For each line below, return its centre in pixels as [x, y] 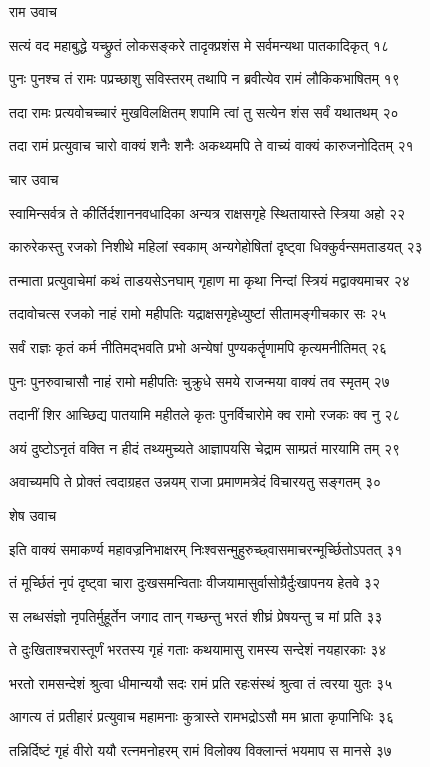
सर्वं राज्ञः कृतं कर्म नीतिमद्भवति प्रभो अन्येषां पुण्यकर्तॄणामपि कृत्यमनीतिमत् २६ [198, 346]
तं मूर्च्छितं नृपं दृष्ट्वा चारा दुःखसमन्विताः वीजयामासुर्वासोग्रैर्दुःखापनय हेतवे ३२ [194, 582]
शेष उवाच [33, 514]
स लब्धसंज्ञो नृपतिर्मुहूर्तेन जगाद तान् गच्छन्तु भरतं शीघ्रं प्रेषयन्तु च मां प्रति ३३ [196, 615]
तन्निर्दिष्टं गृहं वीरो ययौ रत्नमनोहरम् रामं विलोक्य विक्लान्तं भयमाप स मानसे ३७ [200, 750]
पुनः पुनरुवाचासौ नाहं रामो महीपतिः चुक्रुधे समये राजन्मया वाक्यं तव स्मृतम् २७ [199, 380]
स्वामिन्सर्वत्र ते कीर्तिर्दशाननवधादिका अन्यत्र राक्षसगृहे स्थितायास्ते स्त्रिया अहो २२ [207, 212]
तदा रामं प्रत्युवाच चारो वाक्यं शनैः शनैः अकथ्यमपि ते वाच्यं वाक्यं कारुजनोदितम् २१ [211, 145]
